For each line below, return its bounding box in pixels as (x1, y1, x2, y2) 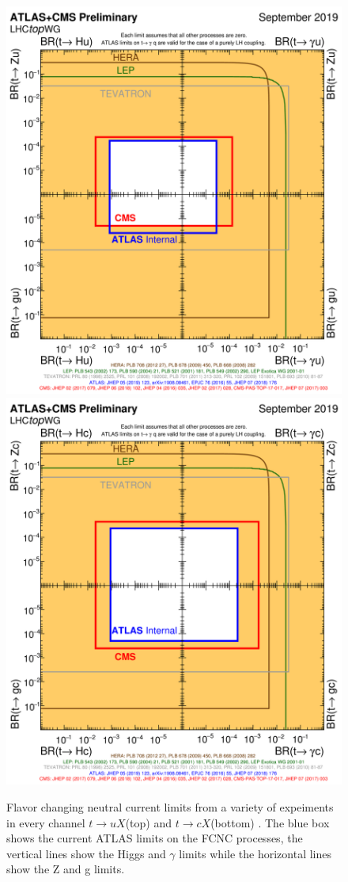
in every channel (6, 814, 85, 830)
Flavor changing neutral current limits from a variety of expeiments (6, 799, 334, 815)
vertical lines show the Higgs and (6, 845, 166, 861)
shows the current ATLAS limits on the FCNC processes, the (6, 830, 303, 846)
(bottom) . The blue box (210, 814, 330, 830)
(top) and (125, 814, 172, 830)
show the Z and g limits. (6, 861, 125, 877)
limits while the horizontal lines (179, 845, 331, 861)
